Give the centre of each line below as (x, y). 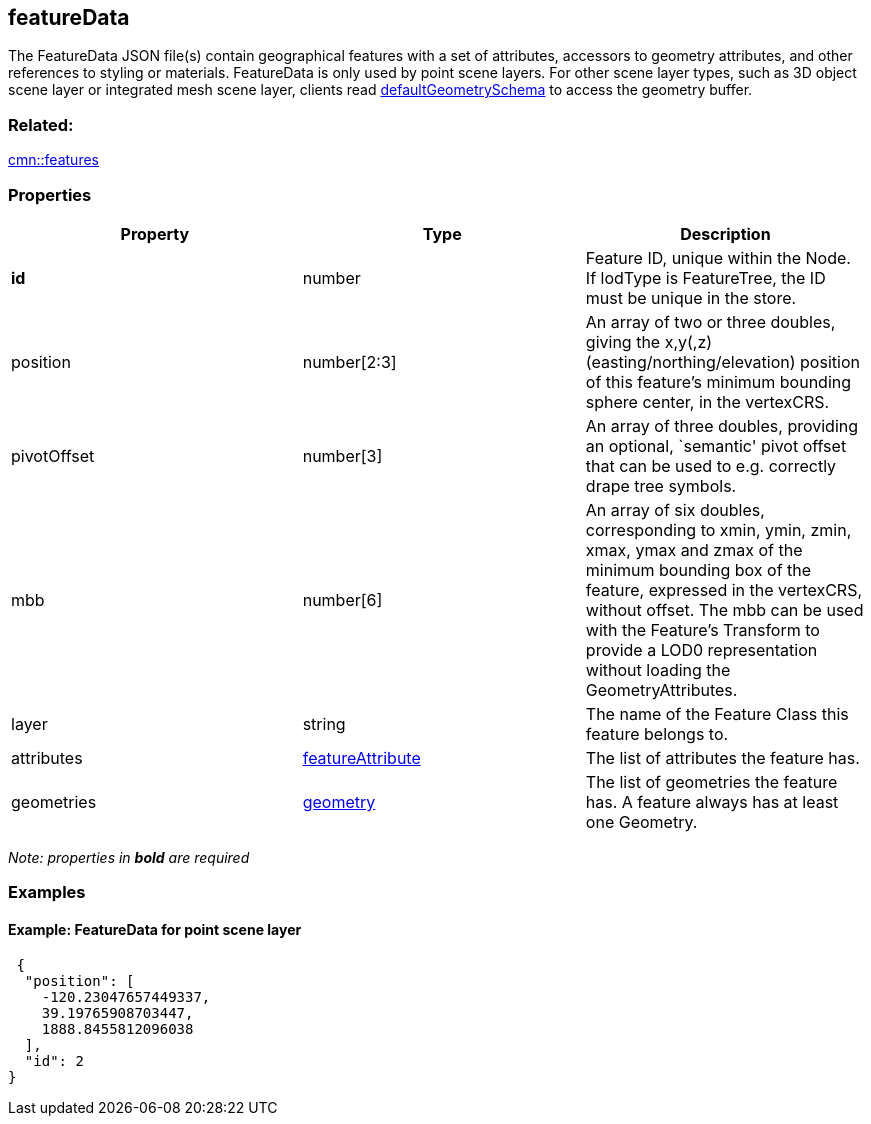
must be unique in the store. (691, 297)
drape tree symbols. (661, 485)
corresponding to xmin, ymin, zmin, (718, 529)
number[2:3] (349, 361)
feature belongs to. (657, 733)
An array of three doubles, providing (722, 425)
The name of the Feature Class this (717, 713)
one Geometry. (641, 821)
